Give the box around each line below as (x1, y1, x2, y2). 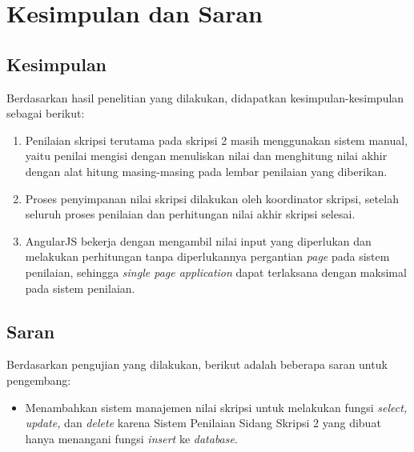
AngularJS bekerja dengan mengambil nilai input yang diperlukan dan (25, 232, 372, 249)
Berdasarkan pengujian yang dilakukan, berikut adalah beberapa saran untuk (6, 356, 388, 373)
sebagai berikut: (6, 105, 85, 122)
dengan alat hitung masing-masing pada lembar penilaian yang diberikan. (25, 162, 388, 179)
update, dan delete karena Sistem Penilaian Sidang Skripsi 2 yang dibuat (25, 414, 381, 431)
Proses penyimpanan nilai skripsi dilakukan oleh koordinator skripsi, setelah (25, 190, 399, 206)
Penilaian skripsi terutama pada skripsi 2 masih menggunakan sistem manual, (25, 131, 408, 148)
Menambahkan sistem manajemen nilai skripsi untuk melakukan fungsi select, (25, 398, 408, 415)
